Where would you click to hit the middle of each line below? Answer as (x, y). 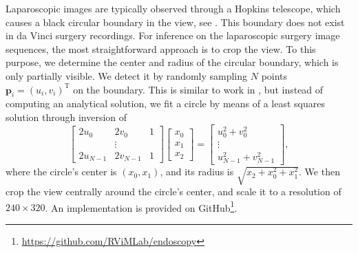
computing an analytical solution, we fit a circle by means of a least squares (165, 103)
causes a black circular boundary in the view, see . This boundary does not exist (175, 22)
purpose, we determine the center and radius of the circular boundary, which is (172, 62)
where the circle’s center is (61, 172)
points (274, 75)
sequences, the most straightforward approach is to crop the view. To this (161, 48)
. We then (319, 172)
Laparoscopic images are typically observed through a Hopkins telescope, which (173, 8)
